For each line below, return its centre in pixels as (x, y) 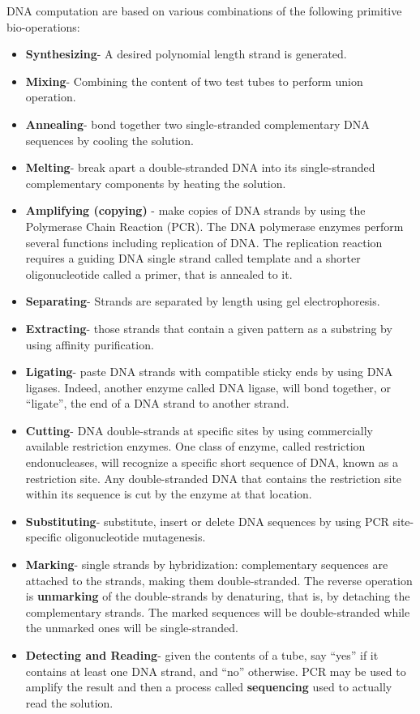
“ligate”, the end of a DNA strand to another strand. (157, 403)
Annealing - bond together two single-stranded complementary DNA (197, 124)
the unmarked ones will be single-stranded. (132, 628)
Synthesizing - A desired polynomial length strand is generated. (186, 54)
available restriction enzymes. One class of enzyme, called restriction (195, 446)
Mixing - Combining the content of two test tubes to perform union (194, 81)
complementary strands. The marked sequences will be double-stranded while (218, 611)
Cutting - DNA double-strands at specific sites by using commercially (199, 430)
